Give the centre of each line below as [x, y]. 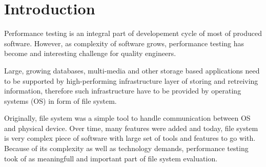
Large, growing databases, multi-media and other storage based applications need [132, 70]
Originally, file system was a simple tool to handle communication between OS [127, 118]
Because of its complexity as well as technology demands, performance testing [126, 148]
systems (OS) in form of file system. [60, 100]
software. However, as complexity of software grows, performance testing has [124, 43]
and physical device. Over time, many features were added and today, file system [131, 128]
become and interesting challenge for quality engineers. [90, 53]
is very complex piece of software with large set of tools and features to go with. [130, 138]
